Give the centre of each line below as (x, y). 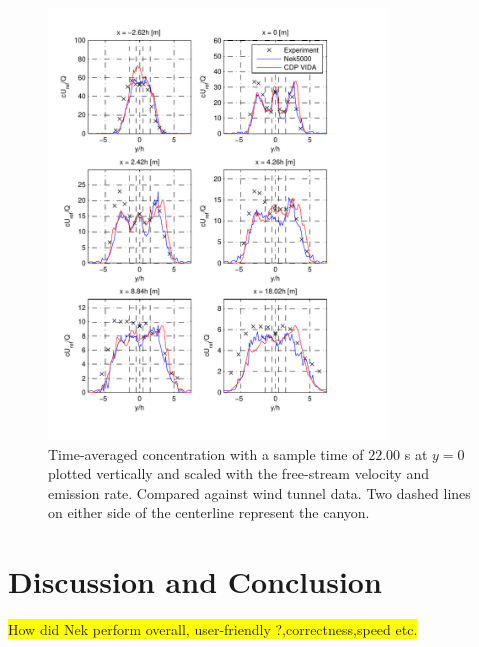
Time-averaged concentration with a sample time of (206, 453)
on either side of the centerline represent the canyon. (209, 512)
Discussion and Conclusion (195, 581)
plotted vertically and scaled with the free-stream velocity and (238, 473)
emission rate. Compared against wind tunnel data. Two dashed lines (259, 492)
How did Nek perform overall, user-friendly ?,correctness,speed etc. (213, 629)
